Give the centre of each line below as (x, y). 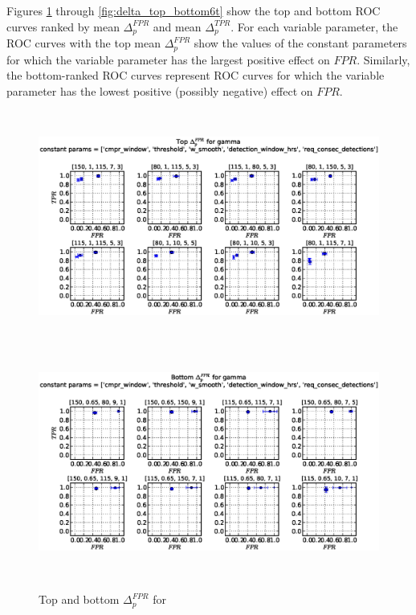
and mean (177, 26)
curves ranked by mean (63, 26)
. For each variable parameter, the (314, 26)
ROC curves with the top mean (84, 43)
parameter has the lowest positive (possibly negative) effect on (160, 90)
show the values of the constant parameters (300, 43)
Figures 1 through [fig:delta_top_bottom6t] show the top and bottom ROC (194, 10)
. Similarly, (383, 59)
